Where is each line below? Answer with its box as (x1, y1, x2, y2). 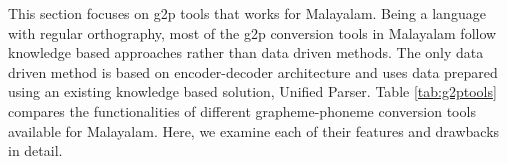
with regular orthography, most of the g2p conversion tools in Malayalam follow (8, 22, 497, 43)
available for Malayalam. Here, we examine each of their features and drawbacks (8, 120, 500, 141)
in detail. (8, 140, 63, 161)
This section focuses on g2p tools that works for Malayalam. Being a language (8, 3, 486, 23)
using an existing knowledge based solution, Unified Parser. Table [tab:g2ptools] (8, 81, 497, 102)
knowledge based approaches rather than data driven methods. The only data (8, 42, 484, 63)
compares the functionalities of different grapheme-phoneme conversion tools (8, 100, 476, 121)
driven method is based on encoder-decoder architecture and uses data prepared (8, 61, 498, 82)
